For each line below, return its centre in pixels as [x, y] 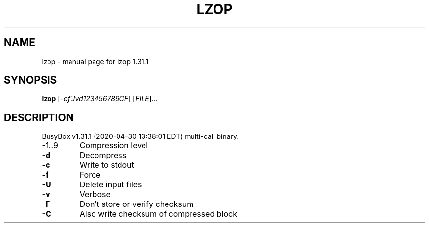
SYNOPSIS [31, 80]
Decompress [103, 155]
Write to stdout [107, 165]
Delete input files [111, 185]
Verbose [95, 194]
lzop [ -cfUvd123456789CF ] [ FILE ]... [100, 99]
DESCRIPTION [39, 117]
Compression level [114, 146]
